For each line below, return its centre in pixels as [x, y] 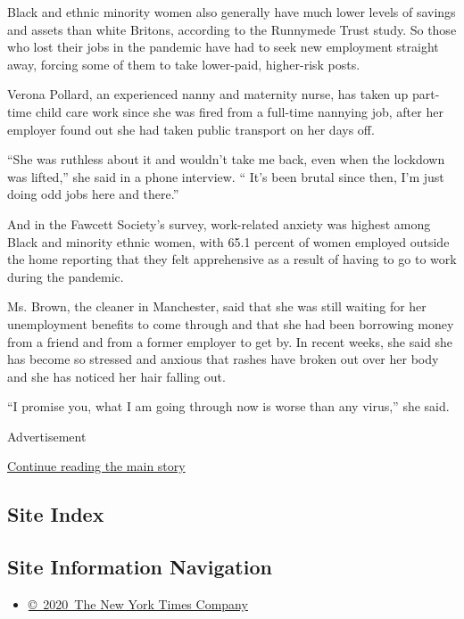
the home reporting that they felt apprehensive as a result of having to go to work [232, 259]
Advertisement [47, 436]
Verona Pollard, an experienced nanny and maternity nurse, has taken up [208, 94]
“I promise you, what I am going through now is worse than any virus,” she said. [228, 406]
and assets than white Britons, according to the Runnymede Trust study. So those [232, 29]
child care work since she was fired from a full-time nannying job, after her [239, 111]
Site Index [56, 514]
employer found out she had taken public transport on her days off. [191, 129]
